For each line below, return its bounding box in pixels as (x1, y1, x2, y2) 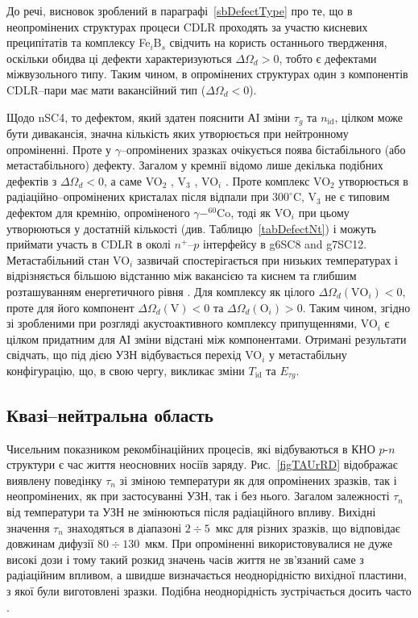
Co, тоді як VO (217, 203, 292, 220)
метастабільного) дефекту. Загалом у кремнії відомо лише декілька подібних (6, 157, 383, 173)
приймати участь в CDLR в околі (6, 236, 171, 253)
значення (6, 519, 50, 536)
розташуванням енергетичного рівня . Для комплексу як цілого (6, 282, 315, 299)
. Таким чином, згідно (302, 299, 411, 315)
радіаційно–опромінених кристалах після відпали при (6, 188, 269, 205)
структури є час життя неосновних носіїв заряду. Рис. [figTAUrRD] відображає (6, 456, 398, 473)
